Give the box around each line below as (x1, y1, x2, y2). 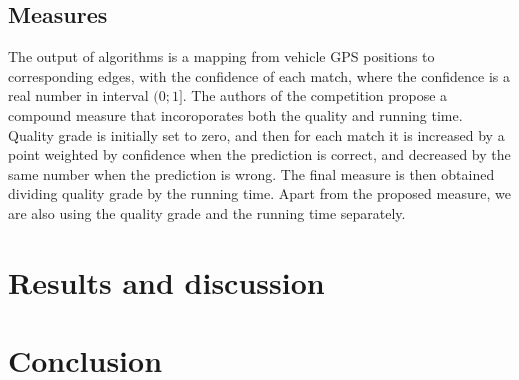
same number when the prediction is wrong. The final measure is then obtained (8, 163, 495, 184)
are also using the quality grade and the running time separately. (8, 202, 406, 223)
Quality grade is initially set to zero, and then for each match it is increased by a (8, 124, 505, 145)
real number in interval (8, 85, 149, 106)
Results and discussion (8, 261, 325, 302)
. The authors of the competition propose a (182, 85, 448, 106)
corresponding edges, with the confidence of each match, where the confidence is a (8, 65, 510, 86)
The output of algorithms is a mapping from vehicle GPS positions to (8, 46, 435, 67)
